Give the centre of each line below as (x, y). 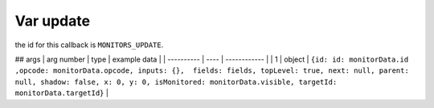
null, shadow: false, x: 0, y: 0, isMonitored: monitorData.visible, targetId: (176, 82)
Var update (53, 21)
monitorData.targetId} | (61, 93)
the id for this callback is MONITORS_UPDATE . (89, 45)
